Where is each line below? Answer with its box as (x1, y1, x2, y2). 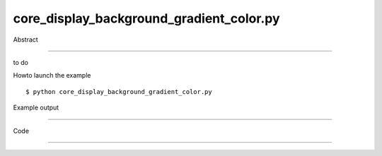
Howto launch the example (13, 71, 91, 80)
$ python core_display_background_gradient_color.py (25, 88, 212, 95)
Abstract (13, 35, 38, 44)
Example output (13, 103, 59, 112)
